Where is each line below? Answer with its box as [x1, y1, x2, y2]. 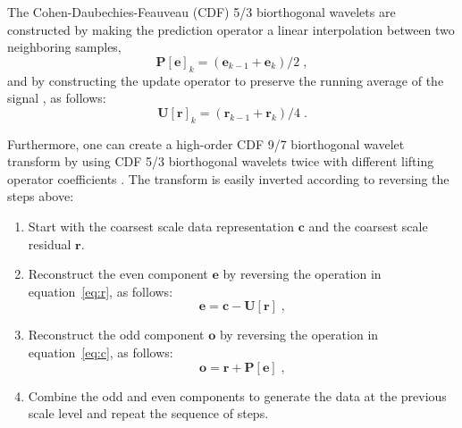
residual [28, 234, 71, 253]
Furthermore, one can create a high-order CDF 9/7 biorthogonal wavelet [7, 134, 405, 153]
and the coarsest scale [308, 216, 428, 235]
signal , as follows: [7, 88, 106, 107]
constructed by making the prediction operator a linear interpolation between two [7, 20, 455, 38]
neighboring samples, [7, 38, 122, 56]
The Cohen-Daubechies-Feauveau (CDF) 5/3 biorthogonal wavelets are [7, 3, 396, 21]
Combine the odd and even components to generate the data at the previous [28, 386, 447, 405]
